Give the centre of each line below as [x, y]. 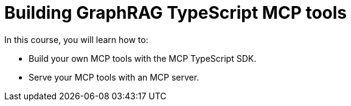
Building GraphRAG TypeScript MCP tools [176, 13]
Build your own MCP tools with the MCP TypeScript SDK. [143, 58]
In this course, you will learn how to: [76, 39]
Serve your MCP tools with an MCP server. [114, 77]
